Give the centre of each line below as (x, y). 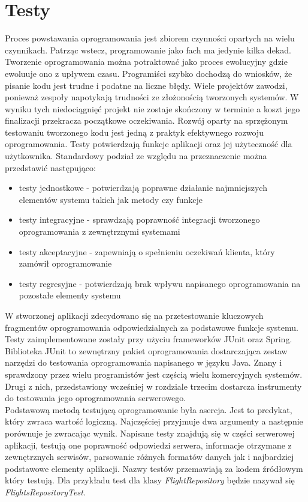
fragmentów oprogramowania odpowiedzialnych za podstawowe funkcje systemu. (152, 327)
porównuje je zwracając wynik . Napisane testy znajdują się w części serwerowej (150, 433)
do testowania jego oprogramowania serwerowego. (96, 398)
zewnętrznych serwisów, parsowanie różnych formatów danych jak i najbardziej (150, 457)
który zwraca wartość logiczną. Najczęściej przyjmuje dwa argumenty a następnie (154, 421)
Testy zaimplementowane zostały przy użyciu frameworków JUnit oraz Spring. (149, 339)
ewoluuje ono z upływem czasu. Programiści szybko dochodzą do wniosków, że (149, 73)
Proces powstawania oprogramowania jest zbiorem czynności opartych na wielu (150, 38)
